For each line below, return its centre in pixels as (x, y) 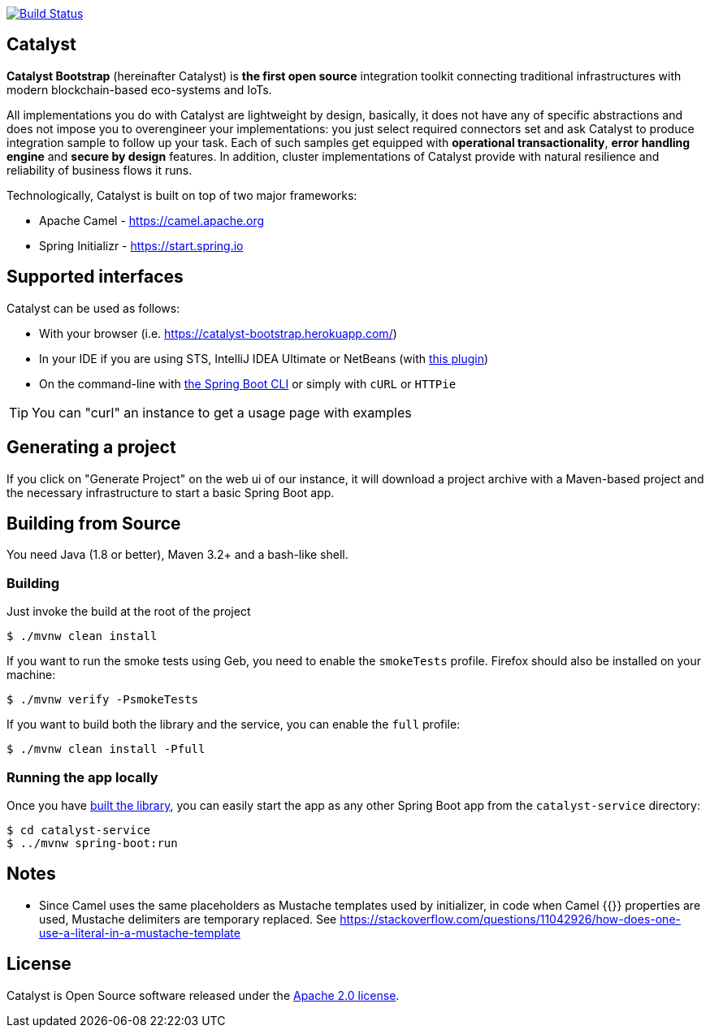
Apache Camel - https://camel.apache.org (152, 220)
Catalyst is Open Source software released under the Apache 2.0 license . (203, 995)
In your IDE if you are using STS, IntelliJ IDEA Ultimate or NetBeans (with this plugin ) (264, 358)
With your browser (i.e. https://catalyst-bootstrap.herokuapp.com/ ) (218, 333)
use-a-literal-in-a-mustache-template (140, 932)
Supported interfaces (95, 277)
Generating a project (91, 448)
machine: (31, 675)
